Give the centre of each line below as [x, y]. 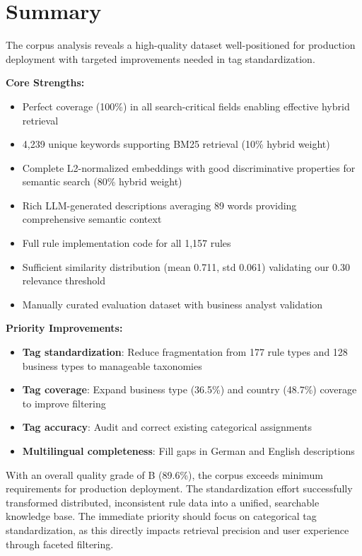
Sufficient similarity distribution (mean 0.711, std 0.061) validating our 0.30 [186, 266]
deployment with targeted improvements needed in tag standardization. [160, 58]
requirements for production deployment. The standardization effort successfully [179, 488]
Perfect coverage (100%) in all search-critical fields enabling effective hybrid [186, 106]
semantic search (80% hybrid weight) [102, 181]
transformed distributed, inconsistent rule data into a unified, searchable [163, 502]
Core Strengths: [45, 82]
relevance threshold [64, 280]
